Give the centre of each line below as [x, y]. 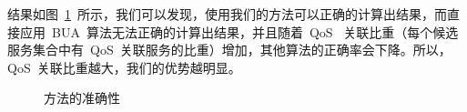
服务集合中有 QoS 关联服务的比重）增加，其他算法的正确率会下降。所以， [229, 50]
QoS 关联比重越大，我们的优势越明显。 [124, 67]
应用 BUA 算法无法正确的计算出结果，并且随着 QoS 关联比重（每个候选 [239, 31]
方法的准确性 [82, 98]
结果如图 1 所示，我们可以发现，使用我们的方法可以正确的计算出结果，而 [227, 14]
